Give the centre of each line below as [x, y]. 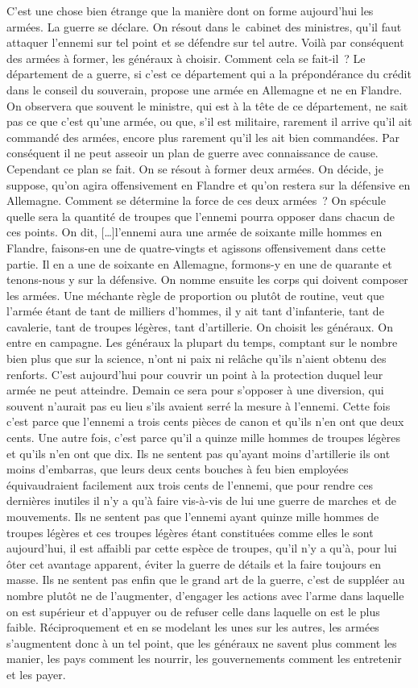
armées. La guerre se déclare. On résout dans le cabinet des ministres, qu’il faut [204, 26]
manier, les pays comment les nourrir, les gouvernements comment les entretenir [204, 659]
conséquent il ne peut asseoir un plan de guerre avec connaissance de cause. [192, 153]
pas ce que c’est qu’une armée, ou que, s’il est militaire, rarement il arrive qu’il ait [209, 121]
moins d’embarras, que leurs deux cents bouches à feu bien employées [178, 469]
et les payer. [36, 674]
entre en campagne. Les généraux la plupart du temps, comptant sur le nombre [202, 342]
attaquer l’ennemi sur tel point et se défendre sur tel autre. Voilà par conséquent [205, 42]
